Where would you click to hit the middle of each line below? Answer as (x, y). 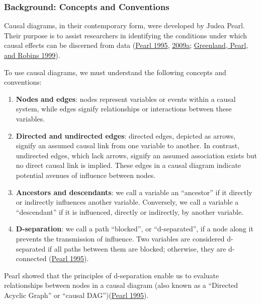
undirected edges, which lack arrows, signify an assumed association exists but (136, 155)
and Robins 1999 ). (32, 55)
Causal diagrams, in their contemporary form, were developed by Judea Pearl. (124, 25)
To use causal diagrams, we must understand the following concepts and (115, 72)
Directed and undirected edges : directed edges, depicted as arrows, (126, 135)
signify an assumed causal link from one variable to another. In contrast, (128, 145)
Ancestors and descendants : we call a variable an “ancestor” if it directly (134, 192)
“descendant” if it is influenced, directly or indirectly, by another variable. (130, 211)
